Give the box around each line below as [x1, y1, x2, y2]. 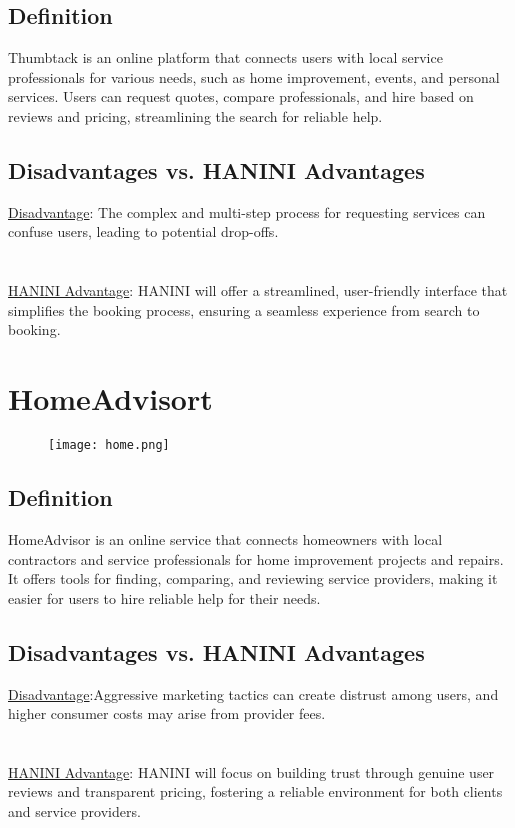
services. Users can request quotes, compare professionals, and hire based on [8, 86, 474, 107]
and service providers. [8, 801, 141, 822]
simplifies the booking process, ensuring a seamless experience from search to [8, 299, 480, 320]
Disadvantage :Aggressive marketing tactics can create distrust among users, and [8, 683, 499, 704]
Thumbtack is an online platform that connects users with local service [8, 47, 443, 68]
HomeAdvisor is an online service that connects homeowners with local [8, 528, 443, 549]
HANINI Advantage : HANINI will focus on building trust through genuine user [8, 761, 495, 782]
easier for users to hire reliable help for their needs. [8, 587, 321, 608]
